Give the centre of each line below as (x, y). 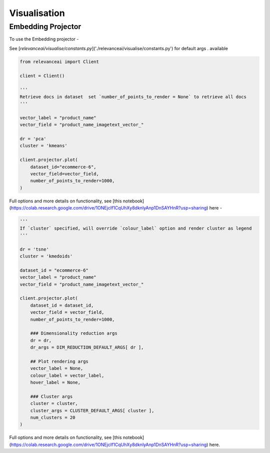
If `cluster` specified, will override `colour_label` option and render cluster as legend (136, 228)
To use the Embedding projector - (44, 39)
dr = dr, (41, 340)
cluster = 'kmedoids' (46, 256)
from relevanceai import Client (59, 62)
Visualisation (37, 13)
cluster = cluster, (54, 404)
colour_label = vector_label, (67, 375)
